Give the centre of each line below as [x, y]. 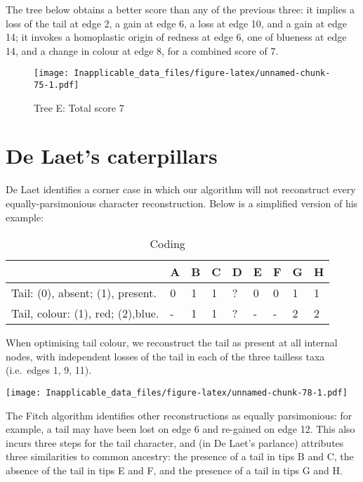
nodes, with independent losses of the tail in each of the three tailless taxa [165, 356]
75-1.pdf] [57, 85]
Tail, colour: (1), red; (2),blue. [85, 313]
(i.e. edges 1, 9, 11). [49, 370]
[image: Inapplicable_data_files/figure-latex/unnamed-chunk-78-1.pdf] [177, 392]
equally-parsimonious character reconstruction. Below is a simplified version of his [182, 203]
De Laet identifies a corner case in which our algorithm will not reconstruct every [181, 189]
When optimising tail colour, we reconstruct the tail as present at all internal [172, 343]
